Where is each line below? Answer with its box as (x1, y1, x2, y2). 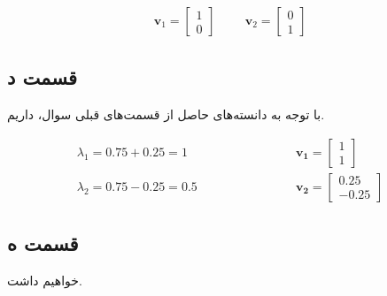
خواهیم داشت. (7, 271, 82, 290)
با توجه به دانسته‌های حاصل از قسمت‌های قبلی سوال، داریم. (7, 105, 325, 124)
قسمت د (7, 64, 77, 91)
